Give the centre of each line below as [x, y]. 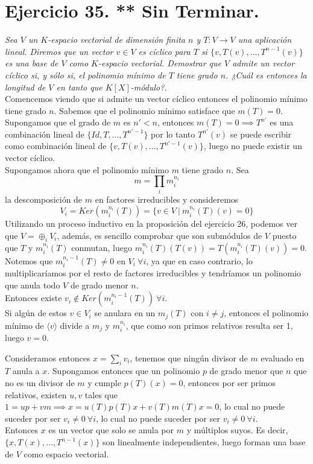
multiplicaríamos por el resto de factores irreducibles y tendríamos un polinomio [153, 272]
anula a [26, 371]
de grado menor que [246, 371]
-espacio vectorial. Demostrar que [160, 63]
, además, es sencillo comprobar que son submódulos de [160, 235]
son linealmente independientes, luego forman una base [204, 442]
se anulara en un [125, 313]
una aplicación [265, 40]
